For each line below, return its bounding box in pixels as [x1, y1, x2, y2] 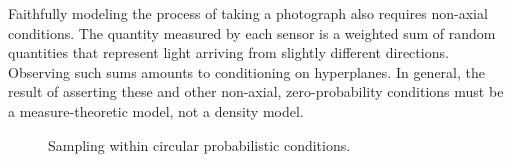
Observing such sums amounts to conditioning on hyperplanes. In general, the [8, 61, 485, 82]
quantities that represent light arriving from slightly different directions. [8, 42, 449, 63]
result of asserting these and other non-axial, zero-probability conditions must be [8, 81, 504, 102]
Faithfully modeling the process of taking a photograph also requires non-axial [8, 3, 488, 23]
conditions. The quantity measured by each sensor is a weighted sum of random [8, 22, 496, 43]
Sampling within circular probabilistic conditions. [48, 134, 351, 155]
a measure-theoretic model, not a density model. [8, 100, 304, 121]
